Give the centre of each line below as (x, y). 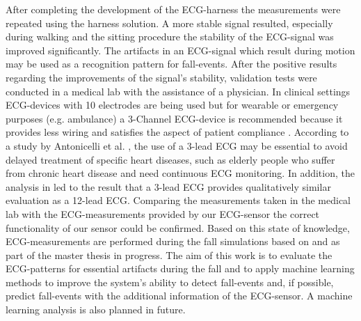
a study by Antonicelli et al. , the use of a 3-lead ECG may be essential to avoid (177, 145)
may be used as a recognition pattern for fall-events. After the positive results (171, 64)
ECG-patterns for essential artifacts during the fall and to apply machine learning (180, 268)
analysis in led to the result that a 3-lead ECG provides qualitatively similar (168, 186)
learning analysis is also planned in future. (96, 310)
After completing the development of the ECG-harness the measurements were (173, 9)
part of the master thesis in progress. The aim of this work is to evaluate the (169, 255)
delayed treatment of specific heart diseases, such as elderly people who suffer (170, 159)
